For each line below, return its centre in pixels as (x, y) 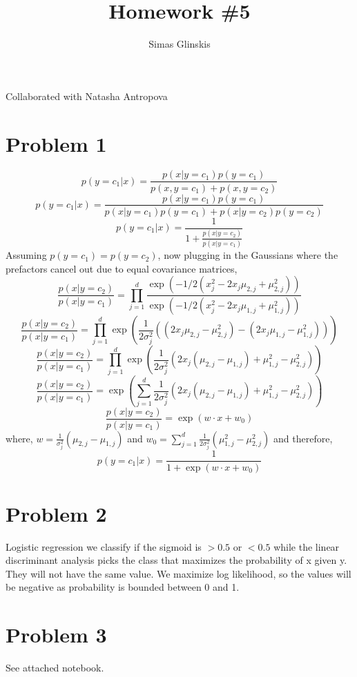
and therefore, (303, 438)
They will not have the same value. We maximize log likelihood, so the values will (178, 573)
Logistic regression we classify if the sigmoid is (104, 546)
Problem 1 (56, 143)
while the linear (307, 546)
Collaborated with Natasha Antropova (87, 96)
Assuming (26, 255)
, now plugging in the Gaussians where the (248, 255)
